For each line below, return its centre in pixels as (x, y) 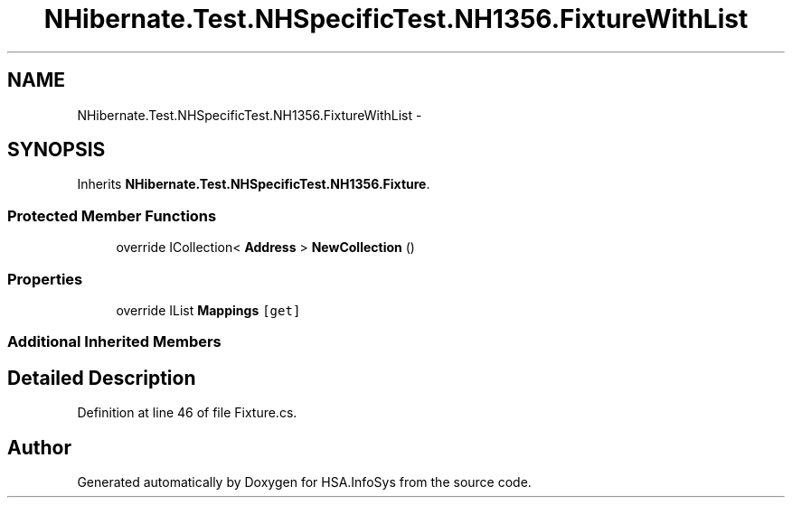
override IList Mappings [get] (208, 310)
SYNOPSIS (57, 150)
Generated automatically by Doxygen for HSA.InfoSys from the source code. (304, 482)
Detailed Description (102, 378)
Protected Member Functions (112, 215)
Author (39, 447)
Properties (45, 279)
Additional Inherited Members (114, 342)
